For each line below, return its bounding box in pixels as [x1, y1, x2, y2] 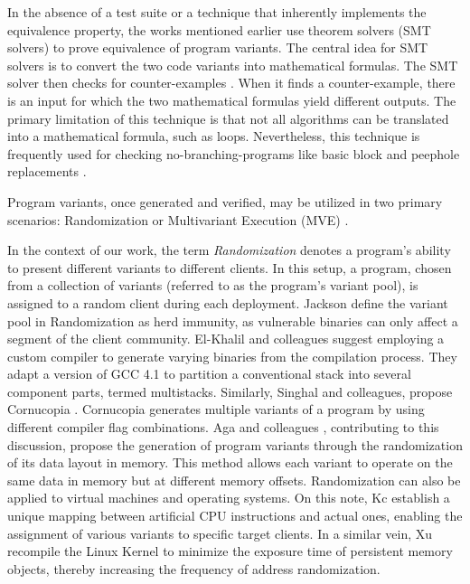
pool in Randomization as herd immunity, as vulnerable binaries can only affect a [7, 311, 458, 330]
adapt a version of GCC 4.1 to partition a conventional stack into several [7, 364, 411, 383]
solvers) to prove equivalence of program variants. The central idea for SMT [7, 38, 428, 57]
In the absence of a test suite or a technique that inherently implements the [7, 3, 427, 21]
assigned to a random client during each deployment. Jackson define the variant [7, 293, 448, 312]
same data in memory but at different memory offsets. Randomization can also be [7, 470, 461, 489]
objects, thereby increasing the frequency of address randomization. [7, 559, 381, 578]
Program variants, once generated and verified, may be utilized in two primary [7, 192, 443, 211]
